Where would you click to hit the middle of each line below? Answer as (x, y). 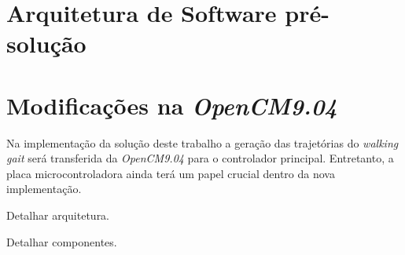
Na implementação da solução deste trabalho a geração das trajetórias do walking (202, 142)
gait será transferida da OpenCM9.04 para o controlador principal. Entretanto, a (200, 158)
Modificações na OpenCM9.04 (172, 105)
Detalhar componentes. (62, 241)
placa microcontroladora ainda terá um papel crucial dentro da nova (171, 173)
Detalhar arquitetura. (58, 215)
